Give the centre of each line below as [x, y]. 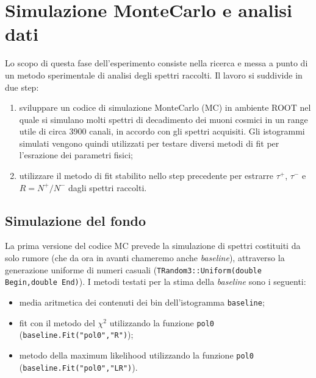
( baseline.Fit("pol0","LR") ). [78, 367]
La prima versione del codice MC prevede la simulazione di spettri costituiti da [153, 246]
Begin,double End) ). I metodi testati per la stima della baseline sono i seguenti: [156, 282]
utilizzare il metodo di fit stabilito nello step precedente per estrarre [146, 176]
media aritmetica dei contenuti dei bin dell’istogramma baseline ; [142, 302]
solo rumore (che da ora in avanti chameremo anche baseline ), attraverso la [145, 258]
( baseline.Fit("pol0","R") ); [76, 334]
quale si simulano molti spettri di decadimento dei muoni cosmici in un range [163, 119]
